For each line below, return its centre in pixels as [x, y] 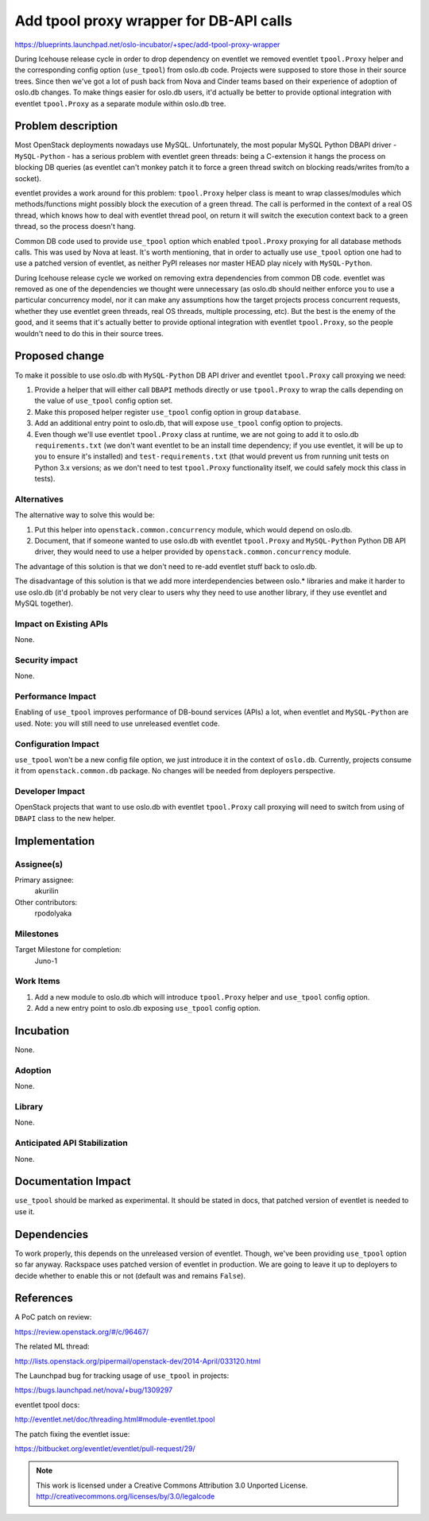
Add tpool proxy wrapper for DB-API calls [154, 21]
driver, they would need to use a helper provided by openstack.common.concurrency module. [193, 552]
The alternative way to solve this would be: [85, 515]
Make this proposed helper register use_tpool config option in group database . [168, 412]
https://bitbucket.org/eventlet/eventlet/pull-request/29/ [105, 1448]
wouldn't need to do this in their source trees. [89, 333]
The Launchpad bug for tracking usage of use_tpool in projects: [122, 1376]
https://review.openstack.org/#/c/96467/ [82, 1332]
